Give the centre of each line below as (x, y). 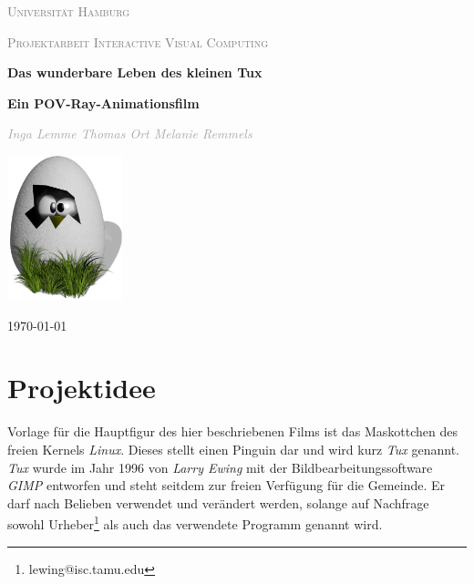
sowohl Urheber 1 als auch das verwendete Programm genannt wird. (195, 523)
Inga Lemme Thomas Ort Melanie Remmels (130, 133)
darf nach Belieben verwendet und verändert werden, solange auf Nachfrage (218, 502)
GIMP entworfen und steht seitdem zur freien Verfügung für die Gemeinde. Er (226, 485)
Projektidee (82, 388)
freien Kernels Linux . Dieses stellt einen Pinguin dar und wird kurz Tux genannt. (233, 449)
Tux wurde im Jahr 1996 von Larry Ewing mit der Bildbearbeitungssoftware (220, 467)
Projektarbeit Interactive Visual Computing (138, 41)
